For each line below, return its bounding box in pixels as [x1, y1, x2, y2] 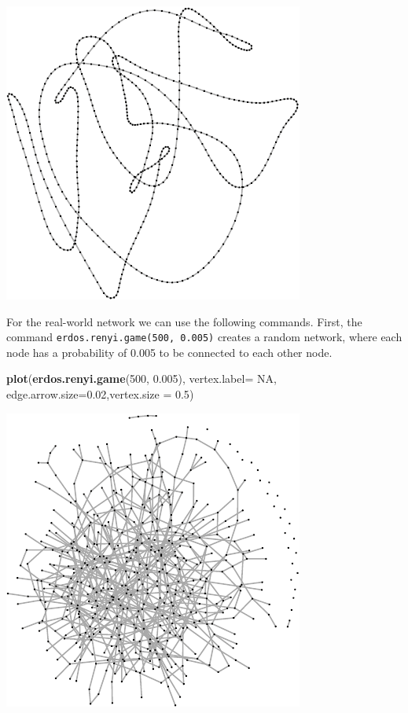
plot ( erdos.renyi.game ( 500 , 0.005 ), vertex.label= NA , [6, 370, 277, 387]
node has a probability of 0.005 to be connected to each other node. [6, 344, 333, 360]
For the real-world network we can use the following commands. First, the [6, 313, 362, 329]
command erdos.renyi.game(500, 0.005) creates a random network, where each [6, 329, 402, 345]
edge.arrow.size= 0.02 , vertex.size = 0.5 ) [6, 386, 194, 402]
